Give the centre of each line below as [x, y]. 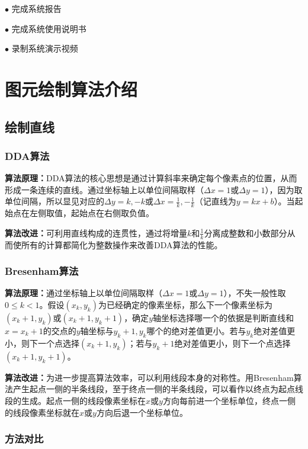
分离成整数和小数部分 [246, 232]
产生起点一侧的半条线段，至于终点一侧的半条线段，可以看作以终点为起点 [154, 389]
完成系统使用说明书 [49, 28]
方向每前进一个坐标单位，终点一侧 [229, 400]
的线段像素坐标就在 [42, 412]
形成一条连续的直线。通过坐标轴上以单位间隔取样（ [104, 189]
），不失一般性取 [255, 293]
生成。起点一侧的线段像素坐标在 [83, 400]
